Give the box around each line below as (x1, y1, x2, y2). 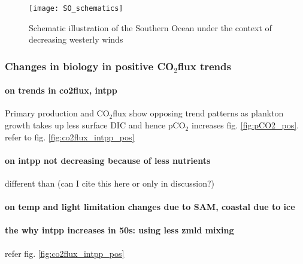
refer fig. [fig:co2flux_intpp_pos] (5, 247, 125, 259)
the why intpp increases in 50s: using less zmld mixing (5, 224, 234, 236)
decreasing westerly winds (29, 33, 123, 46)
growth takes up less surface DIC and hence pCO (5, 119, 186, 131)
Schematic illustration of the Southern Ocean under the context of (29, 21, 272, 34)
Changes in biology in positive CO (5, 58, 174, 73)
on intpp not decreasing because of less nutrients (5, 154, 211, 166)
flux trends (177, 58, 231, 73)
